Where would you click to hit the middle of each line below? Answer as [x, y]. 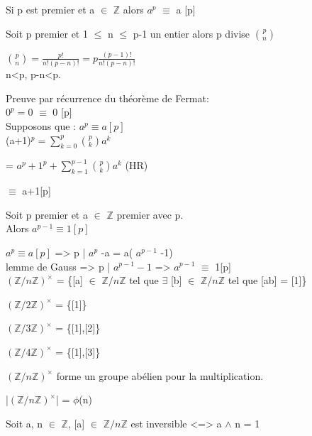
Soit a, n [24, 423]
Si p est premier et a [50, 9]
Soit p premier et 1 [47, 33]
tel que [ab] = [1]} [267, 280]
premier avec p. [150, 214]
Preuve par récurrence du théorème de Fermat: [107, 98]
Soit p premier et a [47, 214]
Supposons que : [41, 126]
